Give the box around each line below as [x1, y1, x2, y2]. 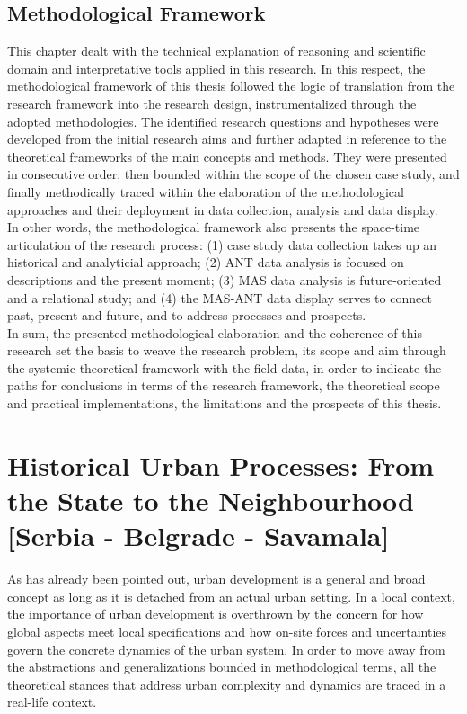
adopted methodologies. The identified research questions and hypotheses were [7, 112, 439, 130]
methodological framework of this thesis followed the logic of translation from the [7, 76, 455, 95]
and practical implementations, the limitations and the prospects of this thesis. [7, 394, 442, 413]
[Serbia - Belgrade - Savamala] [7, 517, 390, 554]
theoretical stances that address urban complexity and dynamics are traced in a [7, 674, 446, 693]
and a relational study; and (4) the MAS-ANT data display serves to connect [7, 288, 432, 307]
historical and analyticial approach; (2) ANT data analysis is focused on [7, 253, 404, 272]
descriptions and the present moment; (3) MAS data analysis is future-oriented [7, 270, 442, 289]
